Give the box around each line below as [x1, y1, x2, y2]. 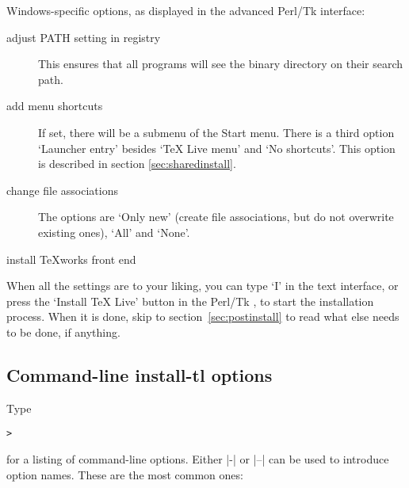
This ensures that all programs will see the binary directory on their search [38, 55, 403, 72]
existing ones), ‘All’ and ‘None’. [38, 223, 190, 240]
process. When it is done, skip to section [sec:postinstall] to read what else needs [6, 308, 399, 325]
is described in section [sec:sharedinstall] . [38, 155, 236, 172]
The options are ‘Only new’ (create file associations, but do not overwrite [38, 208, 394, 225]
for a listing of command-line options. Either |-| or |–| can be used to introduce [6, 450, 389, 467]
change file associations [6, 181, 118, 198]
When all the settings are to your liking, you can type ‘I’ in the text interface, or [6, 277, 399, 294]
